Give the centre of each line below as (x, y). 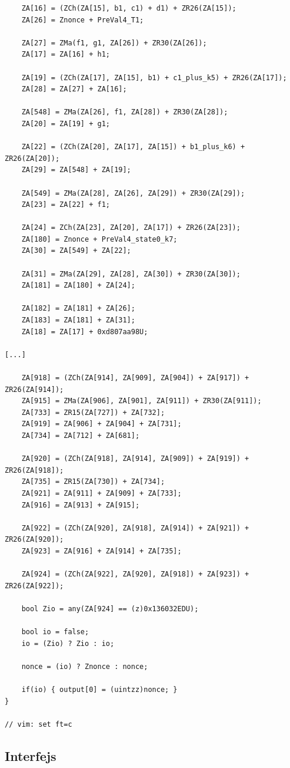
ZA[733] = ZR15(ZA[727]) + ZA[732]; (93, 412)
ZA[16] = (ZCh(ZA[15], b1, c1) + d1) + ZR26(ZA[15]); (129, 8)
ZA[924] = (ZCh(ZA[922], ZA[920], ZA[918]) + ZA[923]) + (135, 574)
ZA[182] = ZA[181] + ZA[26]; (78, 309)
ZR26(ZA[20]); (32, 158)
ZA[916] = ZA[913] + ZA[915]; (81, 505)
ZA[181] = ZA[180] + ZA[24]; (78, 286)
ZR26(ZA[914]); (34, 389)
